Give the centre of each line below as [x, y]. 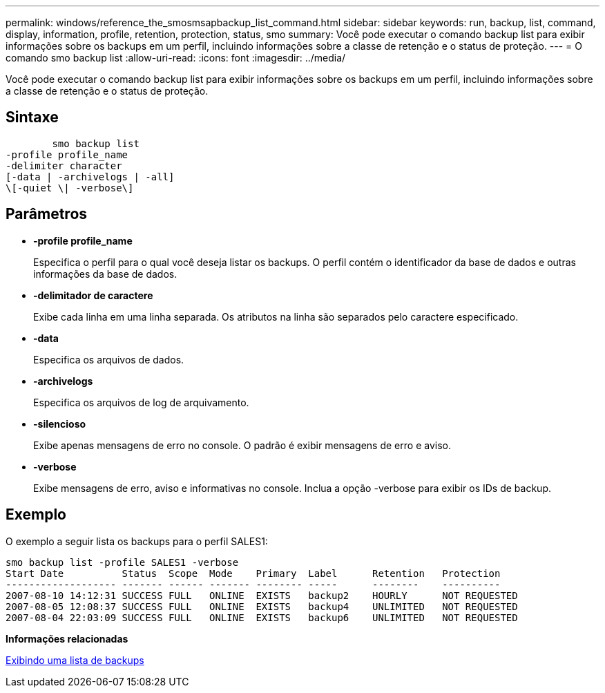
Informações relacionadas [67, 638]
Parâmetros [47, 214]
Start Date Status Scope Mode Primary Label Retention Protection [253, 573]
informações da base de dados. [105, 274]
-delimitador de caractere [93, 295]
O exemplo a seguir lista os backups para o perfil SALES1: [137, 541]
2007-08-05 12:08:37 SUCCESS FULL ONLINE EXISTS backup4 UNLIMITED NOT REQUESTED [262, 606]
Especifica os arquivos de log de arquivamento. [141, 402]
